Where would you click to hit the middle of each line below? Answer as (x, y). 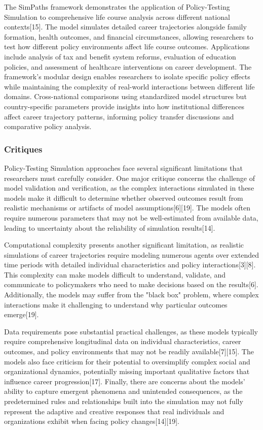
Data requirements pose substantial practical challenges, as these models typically (131, 331)
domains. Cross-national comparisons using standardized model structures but (125, 96)
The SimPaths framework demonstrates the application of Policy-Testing (117, 7)
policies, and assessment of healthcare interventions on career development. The (128, 66)
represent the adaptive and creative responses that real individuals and (114, 411)
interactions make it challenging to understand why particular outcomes (116, 304)
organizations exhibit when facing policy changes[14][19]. (92, 421)
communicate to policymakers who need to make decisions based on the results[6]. (131, 284)
